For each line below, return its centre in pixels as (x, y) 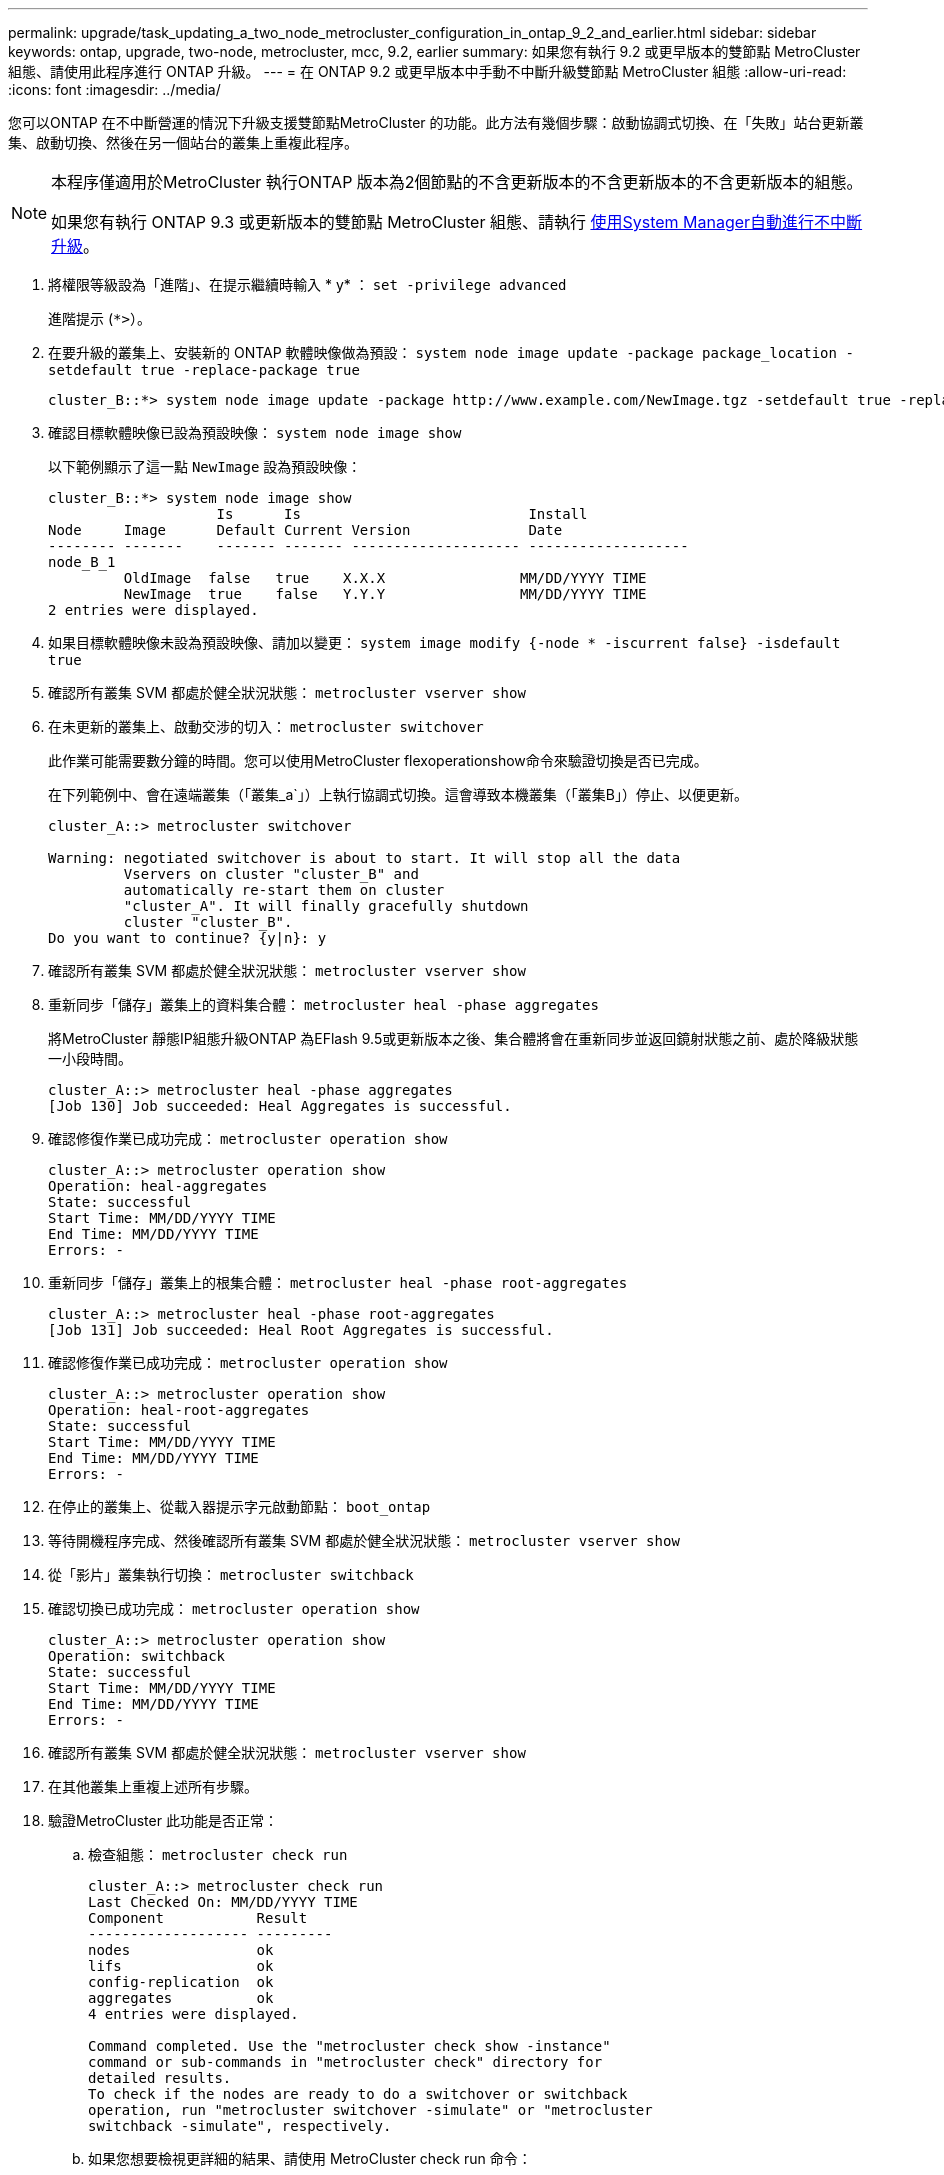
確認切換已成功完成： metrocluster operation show (234, 1608)
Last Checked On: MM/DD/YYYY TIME (223, 1902)
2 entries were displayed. (153, 610)
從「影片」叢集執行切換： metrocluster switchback (231, 1574)
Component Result (198, 1918)
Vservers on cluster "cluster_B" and (271, 874)
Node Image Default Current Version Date (305, 530)
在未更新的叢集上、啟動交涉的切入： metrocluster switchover (266, 726)
